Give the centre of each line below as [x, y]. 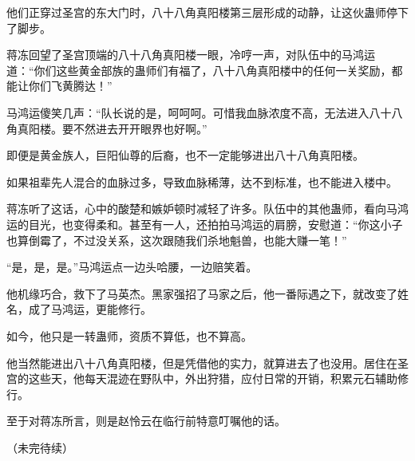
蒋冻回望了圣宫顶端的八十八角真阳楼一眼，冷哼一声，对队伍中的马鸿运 [191, 55]
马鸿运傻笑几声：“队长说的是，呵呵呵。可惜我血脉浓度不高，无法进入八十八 [205, 112]
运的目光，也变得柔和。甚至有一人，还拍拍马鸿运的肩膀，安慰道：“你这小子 [205, 224]
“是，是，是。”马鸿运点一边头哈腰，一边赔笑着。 [132, 267]
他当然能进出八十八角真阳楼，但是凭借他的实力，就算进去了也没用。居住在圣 [207, 362]
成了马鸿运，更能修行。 [90, 309]
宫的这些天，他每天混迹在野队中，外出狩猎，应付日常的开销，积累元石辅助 [202, 378]
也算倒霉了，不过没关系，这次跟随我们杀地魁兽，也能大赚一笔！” [177, 240]
